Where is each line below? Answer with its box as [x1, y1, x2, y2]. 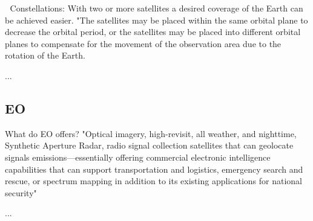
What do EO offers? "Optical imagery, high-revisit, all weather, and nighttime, [5, 127, 297, 139]
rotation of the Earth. [5, 49, 85, 62]
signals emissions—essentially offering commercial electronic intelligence [5, 150, 271, 163]
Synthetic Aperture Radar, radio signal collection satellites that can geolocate [5, 139, 294, 152]
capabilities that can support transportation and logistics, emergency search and [5, 162, 303, 175]
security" [5, 186, 37, 199]
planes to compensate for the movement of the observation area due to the [5, 37, 282, 50]
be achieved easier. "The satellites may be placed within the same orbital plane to [5, 13, 308, 26]
